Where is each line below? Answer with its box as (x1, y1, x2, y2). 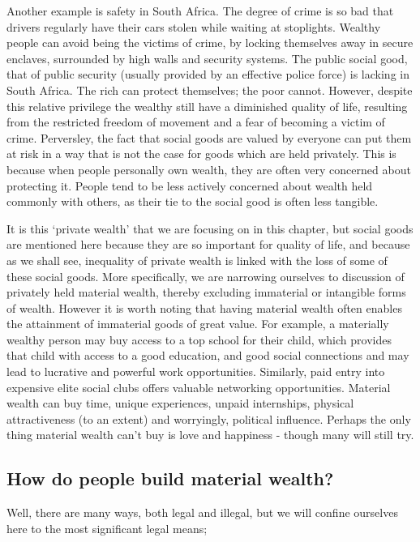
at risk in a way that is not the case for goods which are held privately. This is (6, 145, 396, 162)
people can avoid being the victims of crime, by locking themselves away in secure (6, 34, 414, 51)
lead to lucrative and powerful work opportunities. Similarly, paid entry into (6, 363, 385, 380)
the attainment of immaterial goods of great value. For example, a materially (6, 315, 389, 332)
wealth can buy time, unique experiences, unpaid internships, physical (6, 395, 354, 412)
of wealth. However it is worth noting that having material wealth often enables (6, 299, 402, 316)
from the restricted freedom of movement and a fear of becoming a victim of (6, 113, 385, 130)
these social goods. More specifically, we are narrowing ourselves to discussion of (6, 267, 405, 284)
